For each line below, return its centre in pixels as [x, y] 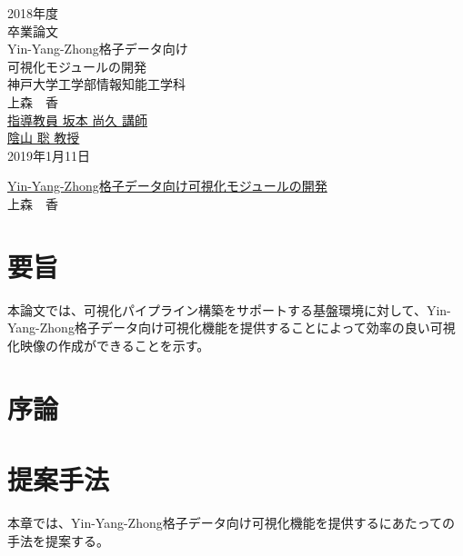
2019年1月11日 [49, 155]
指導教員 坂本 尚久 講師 [77, 119]
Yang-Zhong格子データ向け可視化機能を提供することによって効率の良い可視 [231, 328]
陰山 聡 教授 [44, 138]
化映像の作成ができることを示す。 [109, 345]
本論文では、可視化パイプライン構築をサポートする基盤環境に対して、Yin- [229, 309]
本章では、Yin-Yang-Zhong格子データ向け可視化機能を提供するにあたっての [231, 522]
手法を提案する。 [58, 540]
